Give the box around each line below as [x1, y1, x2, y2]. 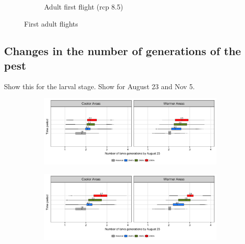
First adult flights [24, 18, 78, 29]
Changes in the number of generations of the [4, 43, 241, 58]
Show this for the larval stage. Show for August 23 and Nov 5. [4, 81, 195, 91]
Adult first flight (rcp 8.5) [44, 2, 123, 12]
